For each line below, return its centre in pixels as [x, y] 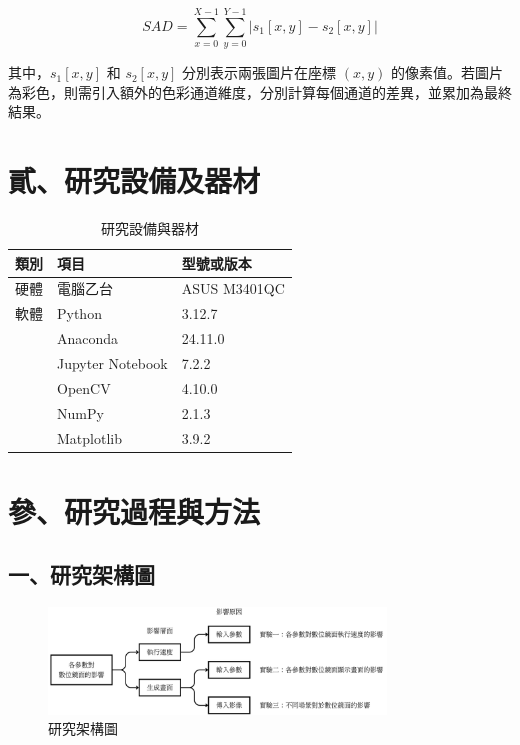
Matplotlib [89, 437]
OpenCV [84, 387]
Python [79, 313]
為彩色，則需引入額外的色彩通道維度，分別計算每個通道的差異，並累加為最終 [260, 91]
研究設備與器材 [149, 228]
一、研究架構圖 [81, 574]
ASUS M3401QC [233, 288]
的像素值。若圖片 [447, 72]
